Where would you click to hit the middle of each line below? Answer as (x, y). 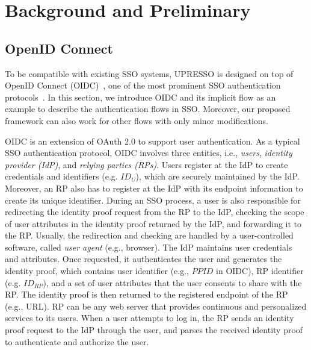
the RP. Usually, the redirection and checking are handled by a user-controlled (149, 235)
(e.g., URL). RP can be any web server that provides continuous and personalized (156, 306)
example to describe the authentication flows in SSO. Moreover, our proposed (148, 109)
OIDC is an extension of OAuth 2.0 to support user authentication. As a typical (152, 141)
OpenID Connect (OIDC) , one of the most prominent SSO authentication (143, 85)
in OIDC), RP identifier (260, 271)
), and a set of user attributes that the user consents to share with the (172, 282)
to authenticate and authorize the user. (77, 341)
